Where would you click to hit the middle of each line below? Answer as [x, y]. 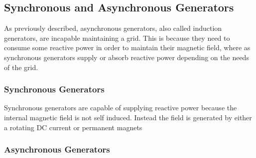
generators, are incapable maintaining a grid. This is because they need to [117, 38]
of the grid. [21, 67]
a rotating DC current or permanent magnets [73, 127]
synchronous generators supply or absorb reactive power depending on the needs [127, 57]
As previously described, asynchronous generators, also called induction [113, 28]
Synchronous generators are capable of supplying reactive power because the [121, 108]
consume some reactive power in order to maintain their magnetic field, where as [127, 47]
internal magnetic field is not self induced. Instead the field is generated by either [128, 117]
